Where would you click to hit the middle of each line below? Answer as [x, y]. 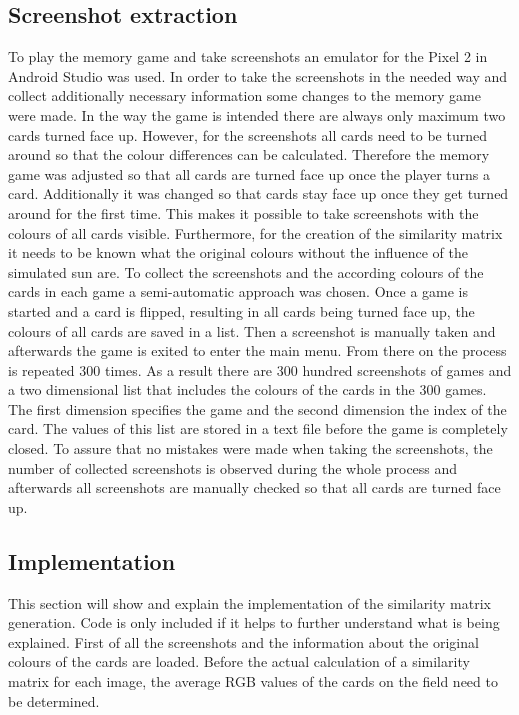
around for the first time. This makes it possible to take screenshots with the [243, 212]
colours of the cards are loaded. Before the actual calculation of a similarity [239, 661]
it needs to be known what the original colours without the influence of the [238, 252]
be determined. [54, 700]
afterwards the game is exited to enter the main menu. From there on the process [257, 350]
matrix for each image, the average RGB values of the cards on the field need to [253, 681]
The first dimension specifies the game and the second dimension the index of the [257, 408]
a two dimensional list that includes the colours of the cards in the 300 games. [247, 389]
